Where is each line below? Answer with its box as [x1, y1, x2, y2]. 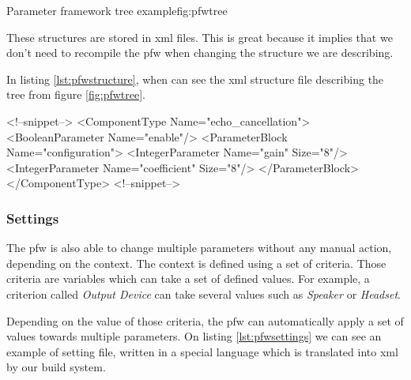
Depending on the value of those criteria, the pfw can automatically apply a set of [6, 312, 404, 329]
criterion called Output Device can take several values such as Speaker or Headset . [6, 285, 401, 302]
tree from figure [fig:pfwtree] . [6, 86, 145, 103]
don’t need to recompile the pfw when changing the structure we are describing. [6, 44, 394, 61]
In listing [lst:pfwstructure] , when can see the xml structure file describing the [6, 70, 384, 87]
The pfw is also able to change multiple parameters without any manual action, [6, 239, 392, 256]
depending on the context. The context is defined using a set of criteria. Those [6, 254, 386, 271]
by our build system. [6, 359, 106, 375]
